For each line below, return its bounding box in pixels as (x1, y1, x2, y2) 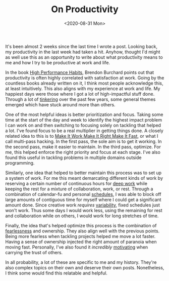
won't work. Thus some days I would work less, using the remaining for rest (5, 207, 162, 213)
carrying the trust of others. (5, 249, 63, 255)
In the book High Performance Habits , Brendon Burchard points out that (5, 69, 154, 75)
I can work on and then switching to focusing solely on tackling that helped (5, 122, 161, 128)
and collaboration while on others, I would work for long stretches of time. (5, 213, 159, 219)
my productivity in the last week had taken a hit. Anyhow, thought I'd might (5, 49, 160, 55)
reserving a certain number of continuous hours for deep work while (5, 180, 148, 186)
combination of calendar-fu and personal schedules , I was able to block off (5, 191, 161, 197)
